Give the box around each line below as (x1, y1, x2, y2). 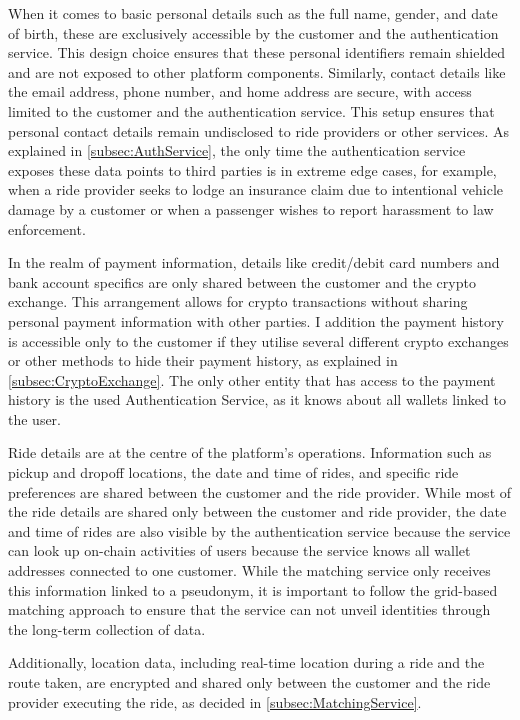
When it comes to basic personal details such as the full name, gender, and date (8, 3, 498, 23)
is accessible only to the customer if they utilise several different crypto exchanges (8, 330, 509, 351)
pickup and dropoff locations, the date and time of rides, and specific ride (8, 462, 459, 483)
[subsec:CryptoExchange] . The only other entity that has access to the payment (8, 369, 496, 390)
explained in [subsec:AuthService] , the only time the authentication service (8, 140, 466, 161)
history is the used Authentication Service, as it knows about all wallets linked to (8, 389, 506, 410)
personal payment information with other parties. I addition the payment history (8, 310, 504, 331)
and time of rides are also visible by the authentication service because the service (8, 520, 511, 541)
